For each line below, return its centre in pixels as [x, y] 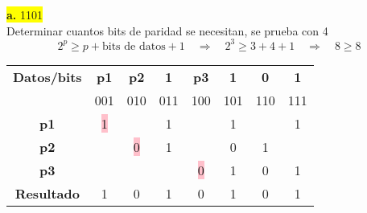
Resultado [47, 193]
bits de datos [134, 46]
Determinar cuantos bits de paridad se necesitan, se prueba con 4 [167, 30]
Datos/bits [47, 76]
